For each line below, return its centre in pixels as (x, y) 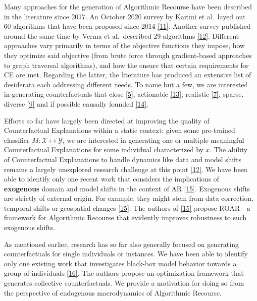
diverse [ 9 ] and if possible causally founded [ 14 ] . (76, 103)
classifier (17, 140)
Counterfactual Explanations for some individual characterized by (104, 150)
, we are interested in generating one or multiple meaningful (153, 140)
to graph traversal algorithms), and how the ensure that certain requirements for (127, 65)
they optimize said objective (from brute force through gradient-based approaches (128, 55)
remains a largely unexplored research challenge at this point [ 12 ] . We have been (126, 169)
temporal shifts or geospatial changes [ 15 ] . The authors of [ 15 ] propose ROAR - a (127, 208)
